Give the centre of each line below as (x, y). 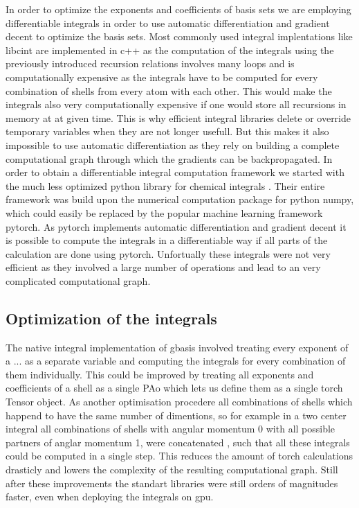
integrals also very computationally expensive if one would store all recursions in (176, 104)
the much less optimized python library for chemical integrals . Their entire (165, 185)
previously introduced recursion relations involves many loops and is (150, 63)
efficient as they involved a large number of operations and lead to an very (163, 267)
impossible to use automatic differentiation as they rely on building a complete (173, 144)
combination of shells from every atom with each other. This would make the (169, 90)
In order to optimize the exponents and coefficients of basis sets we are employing (178, 9)
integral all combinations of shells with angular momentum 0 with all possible (171, 429)
